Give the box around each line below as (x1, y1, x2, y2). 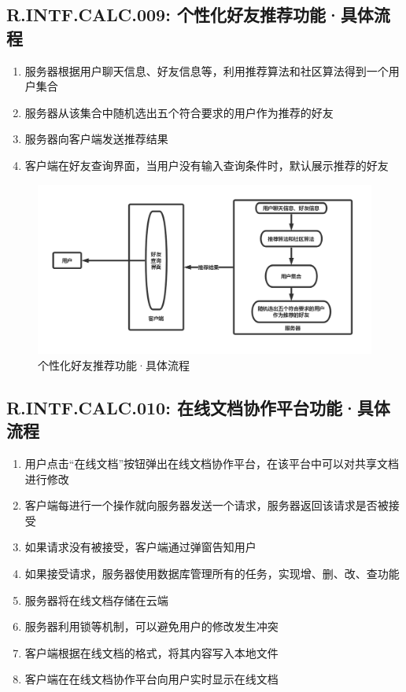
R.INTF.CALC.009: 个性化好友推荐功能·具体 (6, 2, 374, 27)
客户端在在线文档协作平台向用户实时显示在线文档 (24, 671, 279, 687)
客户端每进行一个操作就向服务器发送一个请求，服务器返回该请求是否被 (24, 497, 389, 513)
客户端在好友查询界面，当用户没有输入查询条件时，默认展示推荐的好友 (24, 156, 389, 173)
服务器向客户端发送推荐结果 (24, 131, 168, 147)
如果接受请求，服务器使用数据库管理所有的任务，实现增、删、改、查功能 (24, 565, 400, 582)
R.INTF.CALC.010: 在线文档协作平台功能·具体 (6, 395, 390, 419)
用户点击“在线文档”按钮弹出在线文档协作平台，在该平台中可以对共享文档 (24, 455, 400, 472)
